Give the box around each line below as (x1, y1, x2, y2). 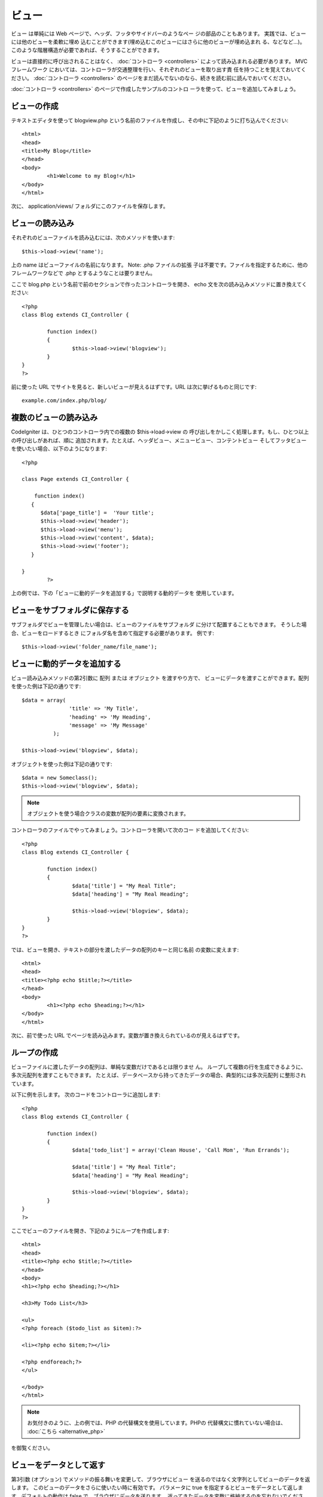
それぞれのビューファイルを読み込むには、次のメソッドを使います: (11, 234, 175, 241)
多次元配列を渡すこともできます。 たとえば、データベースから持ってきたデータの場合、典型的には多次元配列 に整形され (11, 1072, 306, 1079)
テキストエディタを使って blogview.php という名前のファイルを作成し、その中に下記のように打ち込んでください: (11, 117, 289, 124)
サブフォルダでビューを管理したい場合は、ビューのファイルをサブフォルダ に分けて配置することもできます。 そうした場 (11, 621, 307, 628)
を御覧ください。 (11, 1444, 53, 1451)
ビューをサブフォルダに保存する (11, 605, 129, 616)
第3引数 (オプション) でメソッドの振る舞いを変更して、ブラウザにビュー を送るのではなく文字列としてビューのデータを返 (11, 1475, 310, 1483)
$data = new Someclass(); (22, 774, 98, 781)
